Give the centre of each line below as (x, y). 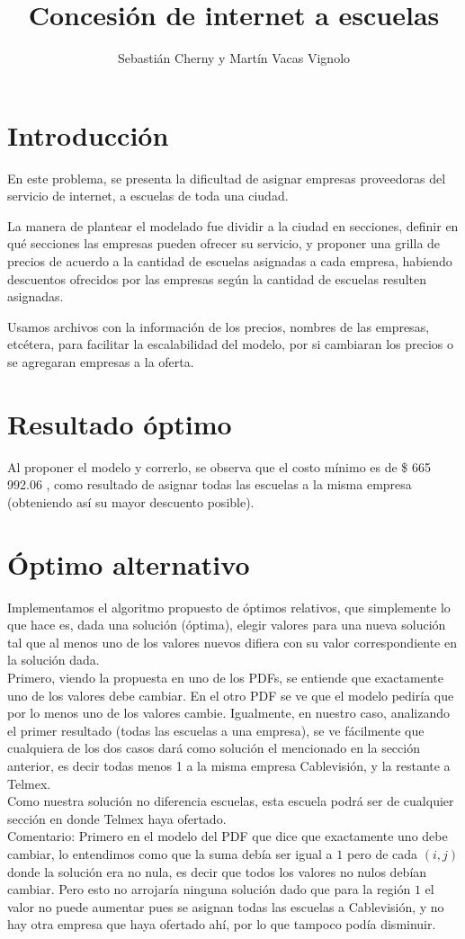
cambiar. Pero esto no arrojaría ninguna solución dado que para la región (209, 889)
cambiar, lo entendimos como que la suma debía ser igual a (170, 853)
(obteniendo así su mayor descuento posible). (131, 501)
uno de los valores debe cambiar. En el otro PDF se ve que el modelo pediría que (231, 695)
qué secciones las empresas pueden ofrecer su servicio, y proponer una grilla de (224, 243)
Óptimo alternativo (129, 563)
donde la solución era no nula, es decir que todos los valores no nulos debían (217, 871)
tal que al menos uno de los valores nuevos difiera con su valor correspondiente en (232, 642)
